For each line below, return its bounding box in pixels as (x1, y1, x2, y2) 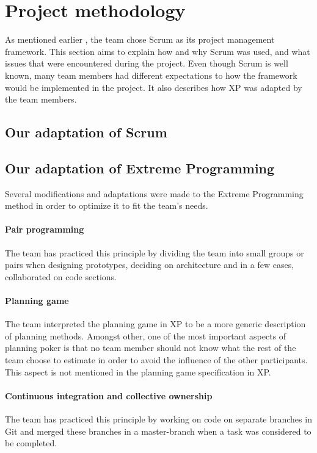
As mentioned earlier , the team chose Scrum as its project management (5, 33, 275, 46)
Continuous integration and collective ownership (5, 389, 213, 402)
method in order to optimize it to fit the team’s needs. (5, 199, 208, 212)
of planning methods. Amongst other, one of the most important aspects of (5, 329, 286, 342)
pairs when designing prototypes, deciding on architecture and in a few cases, (5, 258, 294, 271)
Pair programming (5, 223, 84, 236)
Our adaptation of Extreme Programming (5, 158, 275, 177)
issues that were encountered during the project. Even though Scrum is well (5, 57, 288, 70)
